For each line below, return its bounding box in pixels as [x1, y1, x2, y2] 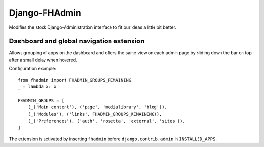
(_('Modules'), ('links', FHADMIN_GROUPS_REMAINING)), [27, 111, 162, 117]
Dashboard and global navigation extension [9, 37, 145, 45]
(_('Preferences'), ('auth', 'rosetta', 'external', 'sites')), [27, 118, 185, 124]
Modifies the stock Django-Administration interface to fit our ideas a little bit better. [9, 24, 176, 30]
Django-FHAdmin [9, 7, 82, 18]
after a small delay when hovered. [9, 57, 78, 63]
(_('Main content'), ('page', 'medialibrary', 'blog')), [27, 105, 167, 110]
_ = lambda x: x [18, 84, 57, 90]
